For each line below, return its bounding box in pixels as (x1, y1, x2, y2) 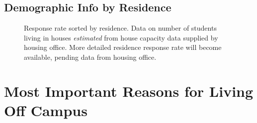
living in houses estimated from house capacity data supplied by (24, 32, 218, 42)
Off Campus (4, 100, 87, 120)
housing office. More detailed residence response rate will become (24, 42, 222, 52)
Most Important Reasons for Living (4, 81, 254, 101)
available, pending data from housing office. (24, 51, 157, 62)
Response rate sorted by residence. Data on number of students (24, 23, 217, 33)
